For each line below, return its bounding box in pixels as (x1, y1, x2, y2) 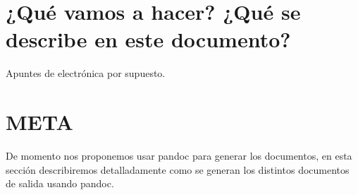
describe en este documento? (6, 25, 291, 54)
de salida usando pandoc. (6, 176, 114, 191)
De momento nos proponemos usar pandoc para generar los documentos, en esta (6, 148, 352, 163)
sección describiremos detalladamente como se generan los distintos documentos (6, 162, 350, 177)
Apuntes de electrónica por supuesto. (6, 66, 166, 81)
